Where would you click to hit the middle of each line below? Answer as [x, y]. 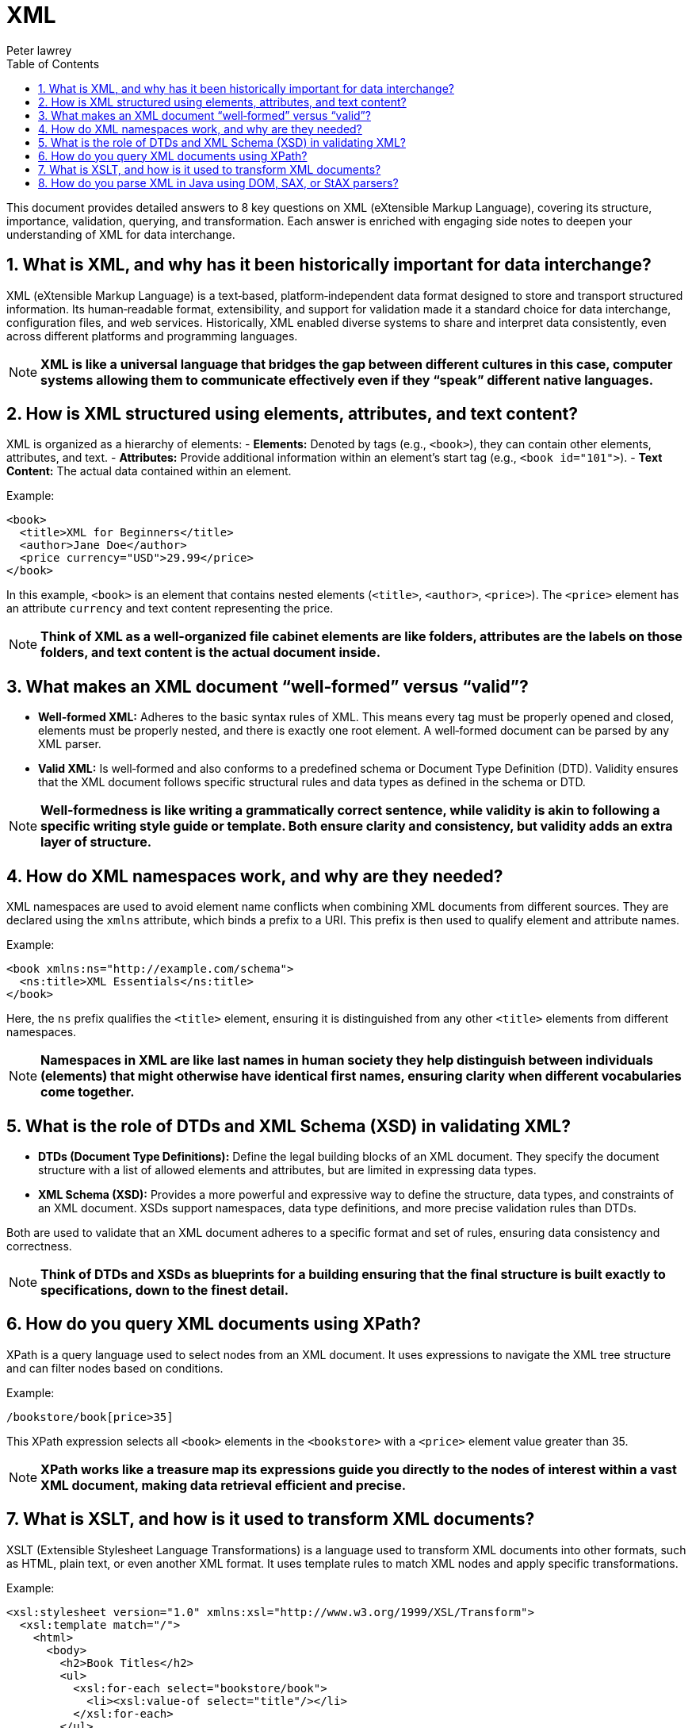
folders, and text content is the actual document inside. [210, 653]
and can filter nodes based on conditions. [115, 1368]
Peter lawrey [39, 50]
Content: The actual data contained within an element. [149, 471]
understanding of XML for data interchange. [121, 234]
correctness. [39, 1246]
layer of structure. [96, 842]
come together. [88, 1092]
